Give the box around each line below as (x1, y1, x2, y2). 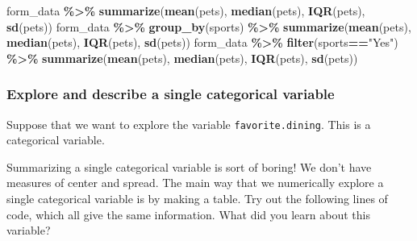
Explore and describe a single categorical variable (6, 84, 335, 104)
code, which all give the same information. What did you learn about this (6, 206, 370, 222)
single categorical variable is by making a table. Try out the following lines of (6, 190, 388, 207)
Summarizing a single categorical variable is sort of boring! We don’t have (6, 158, 372, 175)
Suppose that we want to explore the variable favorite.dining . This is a (6, 115, 371, 132)
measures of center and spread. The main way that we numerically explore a (6, 174, 384, 191)
